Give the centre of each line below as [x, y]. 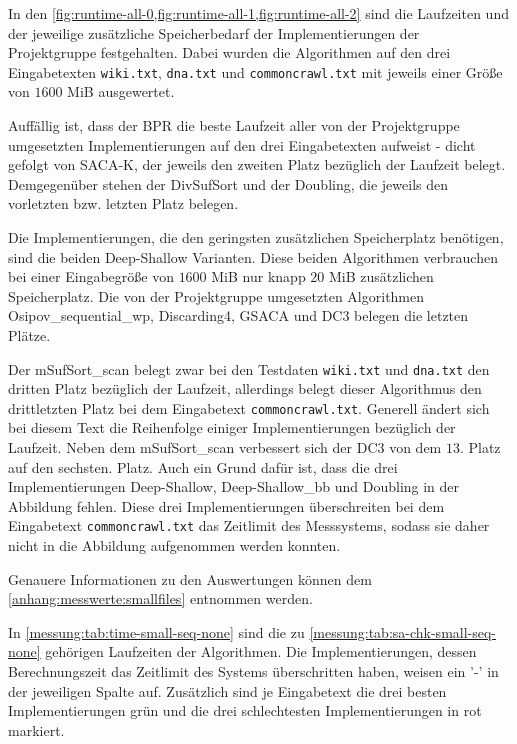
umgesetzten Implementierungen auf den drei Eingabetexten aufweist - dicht [242, 144]
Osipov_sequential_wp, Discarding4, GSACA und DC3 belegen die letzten [238, 315]
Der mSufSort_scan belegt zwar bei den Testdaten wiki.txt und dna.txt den [249, 368]
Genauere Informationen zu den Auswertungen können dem [190, 578]
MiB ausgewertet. [121, 91]
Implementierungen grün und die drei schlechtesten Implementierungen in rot [245, 710]
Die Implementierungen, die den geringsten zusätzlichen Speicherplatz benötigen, [256, 237]
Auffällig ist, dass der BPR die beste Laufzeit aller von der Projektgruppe [234, 125]
